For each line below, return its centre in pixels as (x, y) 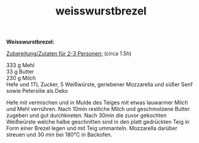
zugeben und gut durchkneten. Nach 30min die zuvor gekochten (87, 115)
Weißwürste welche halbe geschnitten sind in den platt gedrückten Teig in (98, 122)
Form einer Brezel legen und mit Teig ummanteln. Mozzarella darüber (92, 129)
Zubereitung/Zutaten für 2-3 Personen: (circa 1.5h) (69, 54)
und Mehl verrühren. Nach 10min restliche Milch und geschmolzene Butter (98, 109)
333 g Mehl (20, 65)
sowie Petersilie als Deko (37, 91)
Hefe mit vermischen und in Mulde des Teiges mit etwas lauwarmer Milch (97, 103)
